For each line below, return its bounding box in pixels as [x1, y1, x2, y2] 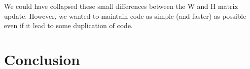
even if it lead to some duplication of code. [4, 20, 133, 31]
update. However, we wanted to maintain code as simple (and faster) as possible [4, 10, 246, 21]
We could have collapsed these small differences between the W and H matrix [4, 1, 238, 11]
